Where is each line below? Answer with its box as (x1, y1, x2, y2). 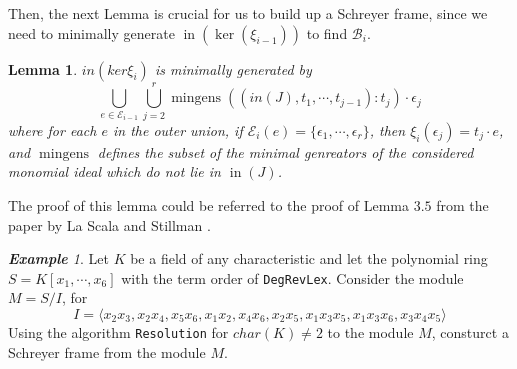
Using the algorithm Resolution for (8, 321, 229, 342)
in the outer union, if (112, 119, 243, 140)
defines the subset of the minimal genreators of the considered (97, 141, 474, 162)
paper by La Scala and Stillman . (8, 214, 211, 235)
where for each (8, 119, 97, 140)
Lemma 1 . (8, 58, 78, 79)
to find (306, 22, 348, 43)
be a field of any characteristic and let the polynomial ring (130, 248, 488, 269)
